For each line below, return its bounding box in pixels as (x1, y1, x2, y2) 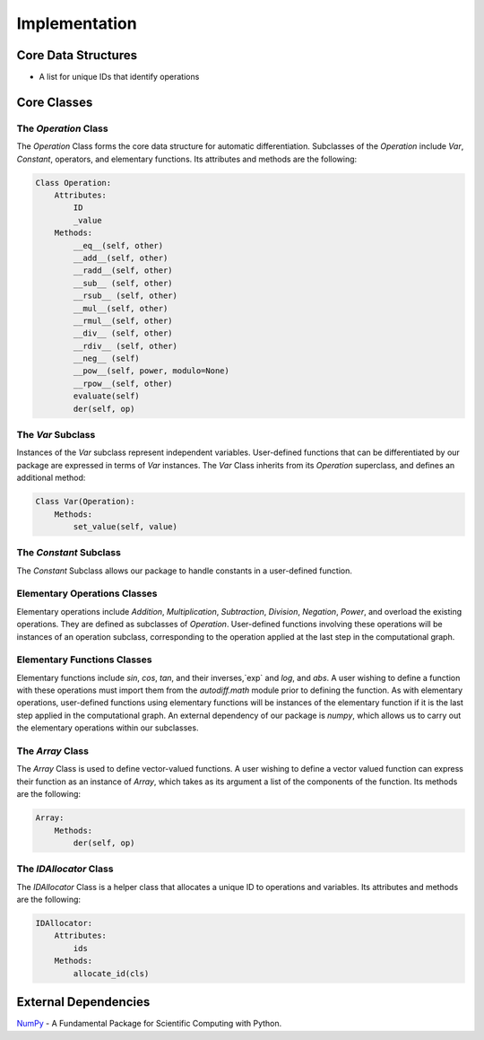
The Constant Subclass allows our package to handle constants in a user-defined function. (16, 565, 353, 576)
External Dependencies (16, 994, 151, 1009)
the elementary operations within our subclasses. (16, 722, 199, 733)
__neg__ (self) (73, 354, 141, 363)
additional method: (16, 472, 86, 484)
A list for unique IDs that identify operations (39, 72, 200, 83)
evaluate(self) (73, 391, 141, 401)
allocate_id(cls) (73, 968, 150, 978)
